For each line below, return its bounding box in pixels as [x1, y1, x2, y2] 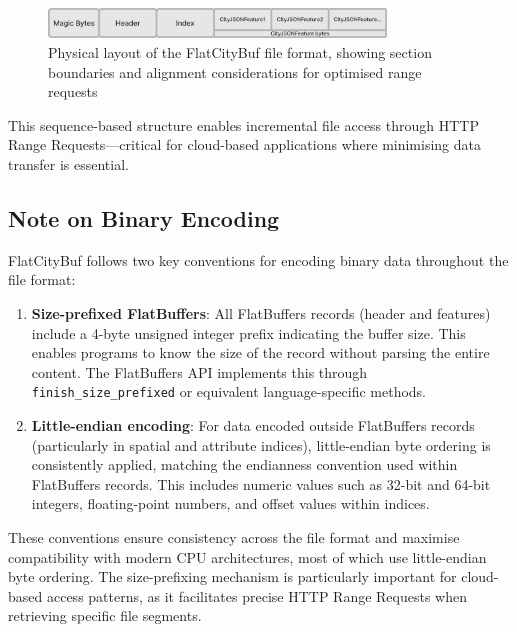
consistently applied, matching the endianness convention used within [31, 454, 458, 475]
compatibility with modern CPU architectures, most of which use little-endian [8, 546, 487, 567]
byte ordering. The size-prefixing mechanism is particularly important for [8, 566, 457, 587]
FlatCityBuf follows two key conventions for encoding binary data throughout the [8, 249, 509, 270]
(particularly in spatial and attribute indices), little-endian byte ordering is [31, 434, 491, 455]
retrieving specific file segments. [8, 605, 202, 626]
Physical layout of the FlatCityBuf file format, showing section [48, 42, 432, 63]
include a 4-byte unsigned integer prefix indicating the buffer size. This [31, 322, 466, 343]
